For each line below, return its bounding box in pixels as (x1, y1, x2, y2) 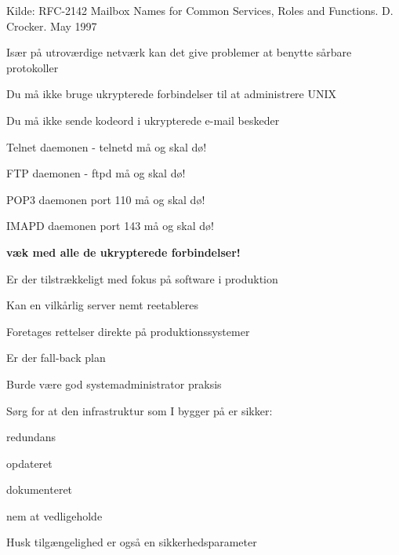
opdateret (6, 455, 53, 471)
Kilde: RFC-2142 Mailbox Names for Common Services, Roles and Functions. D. (6, 2, 394, 18)
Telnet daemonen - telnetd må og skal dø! (6, 138, 207, 155)
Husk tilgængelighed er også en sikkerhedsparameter (6, 534, 257, 550)
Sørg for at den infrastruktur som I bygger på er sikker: (6, 402, 273, 418)
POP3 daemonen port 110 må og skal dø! (6, 191, 205, 207)
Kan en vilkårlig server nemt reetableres (6, 297, 198, 313)
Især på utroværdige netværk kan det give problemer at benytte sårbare (6, 44, 352, 60)
